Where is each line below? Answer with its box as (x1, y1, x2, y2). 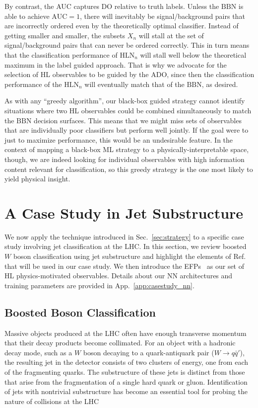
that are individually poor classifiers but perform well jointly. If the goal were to (4, 125, 249, 135)
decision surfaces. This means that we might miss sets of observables (34, 115, 242, 125)
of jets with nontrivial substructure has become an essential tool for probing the (4, 386, 248, 397)
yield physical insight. (4, 173, 70, 184)
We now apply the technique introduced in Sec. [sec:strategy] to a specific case (4, 231, 244, 242)
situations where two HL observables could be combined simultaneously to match (4, 105, 252, 115)
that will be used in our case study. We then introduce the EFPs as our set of (4, 260, 245, 271)
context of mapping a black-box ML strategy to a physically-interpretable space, (4, 144, 249, 155)
